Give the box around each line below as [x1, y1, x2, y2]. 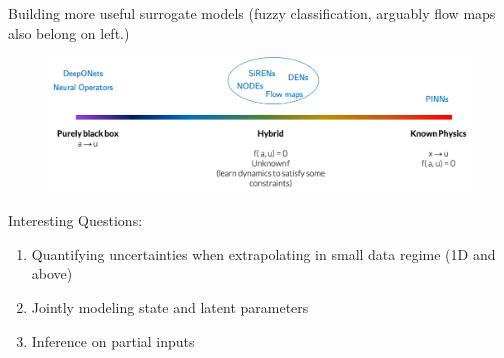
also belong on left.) [8, 22, 130, 43]
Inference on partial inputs [31, 330, 195, 351]
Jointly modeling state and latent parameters [31, 296, 309, 317]
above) [31, 263, 73, 284]
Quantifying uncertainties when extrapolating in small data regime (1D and [31, 243, 496, 264]
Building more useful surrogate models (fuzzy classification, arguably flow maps [8, 3, 496, 23]
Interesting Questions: [8, 210, 143, 231]
